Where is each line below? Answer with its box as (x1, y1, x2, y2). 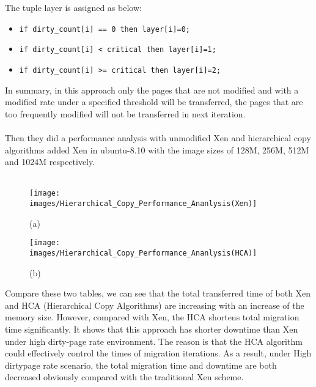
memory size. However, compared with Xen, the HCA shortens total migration (5, 311, 299, 323)
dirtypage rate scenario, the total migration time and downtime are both (5, 358, 277, 371)
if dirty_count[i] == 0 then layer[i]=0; (19, 24, 190, 34)
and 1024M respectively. (5, 155, 95, 168)
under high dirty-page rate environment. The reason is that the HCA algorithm (5, 334, 303, 347)
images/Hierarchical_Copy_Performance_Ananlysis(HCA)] (29, 248, 257, 257)
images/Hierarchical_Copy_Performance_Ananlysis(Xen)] (29, 199, 257, 208)
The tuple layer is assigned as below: (5, 1, 142, 13)
